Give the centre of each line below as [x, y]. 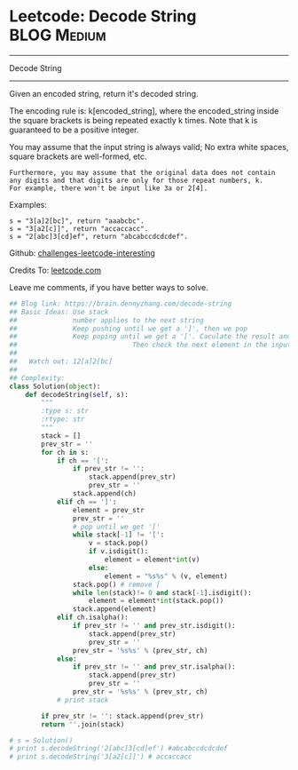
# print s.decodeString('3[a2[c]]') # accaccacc [101, 757]
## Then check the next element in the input [150, 345]
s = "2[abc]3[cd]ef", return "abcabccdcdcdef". [99, 236]
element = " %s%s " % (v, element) [166, 576]
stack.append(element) [114, 609]
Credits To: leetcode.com [55, 270]
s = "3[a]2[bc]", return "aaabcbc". [77, 221]
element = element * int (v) [152, 560]
